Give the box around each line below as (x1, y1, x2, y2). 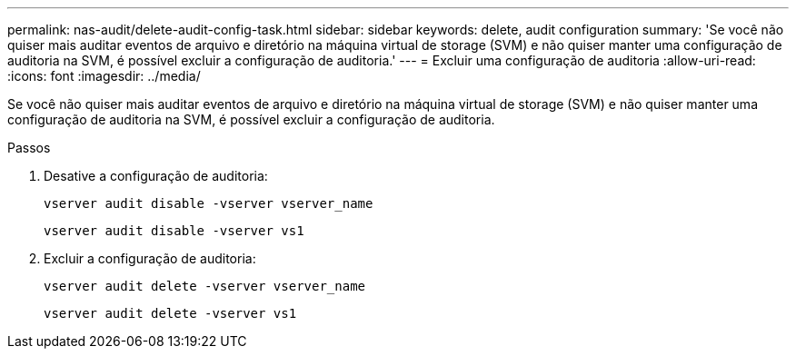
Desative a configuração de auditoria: (44, 168, 268, 183)
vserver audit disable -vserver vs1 (44, 223, 304, 238)
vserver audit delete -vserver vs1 (44, 306, 297, 321)
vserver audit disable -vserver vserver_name (44, 196, 373, 211)
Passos (7, 140, 51, 155)
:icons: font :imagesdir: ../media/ (7, 68, 201, 84)
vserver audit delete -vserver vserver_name (44, 279, 366, 293)
